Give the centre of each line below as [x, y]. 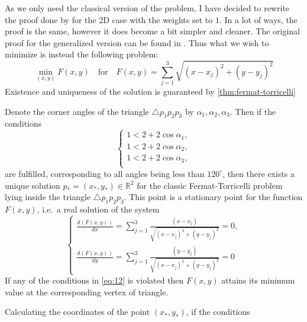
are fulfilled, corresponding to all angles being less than [105, 173]
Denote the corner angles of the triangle [77, 111]
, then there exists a [259, 173]
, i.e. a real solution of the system [98, 209]
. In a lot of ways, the [258, 19]
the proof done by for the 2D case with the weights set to [109, 19]
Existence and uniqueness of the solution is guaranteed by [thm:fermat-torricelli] [150, 91]
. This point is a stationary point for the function [213, 197]
